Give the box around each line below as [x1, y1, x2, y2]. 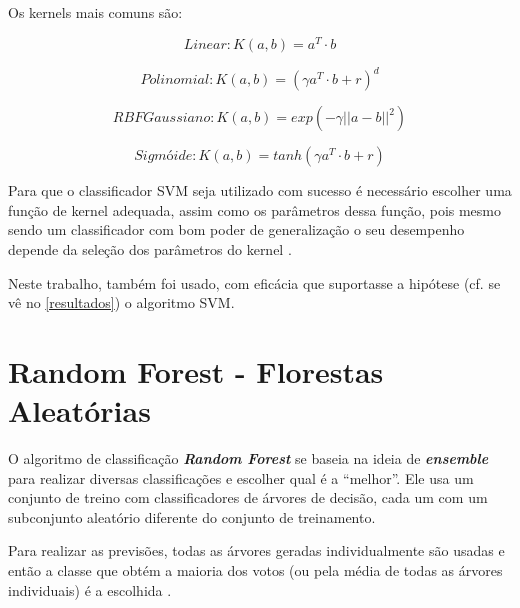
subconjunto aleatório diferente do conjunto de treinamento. [8, 506, 376, 527]
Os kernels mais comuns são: [8, 2, 183, 22]
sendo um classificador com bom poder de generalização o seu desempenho [8, 219, 465, 240]
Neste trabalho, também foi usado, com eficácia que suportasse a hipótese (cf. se [8, 272, 501, 293]
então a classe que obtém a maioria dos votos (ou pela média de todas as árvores [8, 560, 503, 581]
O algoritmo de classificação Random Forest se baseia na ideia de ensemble [8, 448, 489, 469]
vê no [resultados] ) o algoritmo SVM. [8, 292, 235, 313]
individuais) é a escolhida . [8, 579, 172, 600]
